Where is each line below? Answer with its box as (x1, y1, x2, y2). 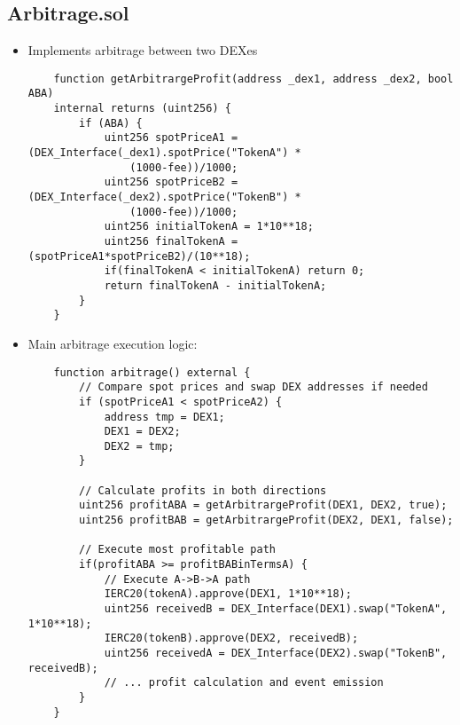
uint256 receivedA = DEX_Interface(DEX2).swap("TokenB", (104, 647, 448, 660)
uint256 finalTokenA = (104, 235, 238, 248)
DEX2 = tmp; (104, 439, 175, 453)
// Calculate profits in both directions (79, 484, 327, 497)
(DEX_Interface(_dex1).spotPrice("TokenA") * (27, 146, 301, 160)
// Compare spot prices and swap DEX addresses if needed (79, 381, 428, 394)
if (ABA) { (79, 116, 143, 130)
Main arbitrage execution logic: (27, 334, 198, 352)
